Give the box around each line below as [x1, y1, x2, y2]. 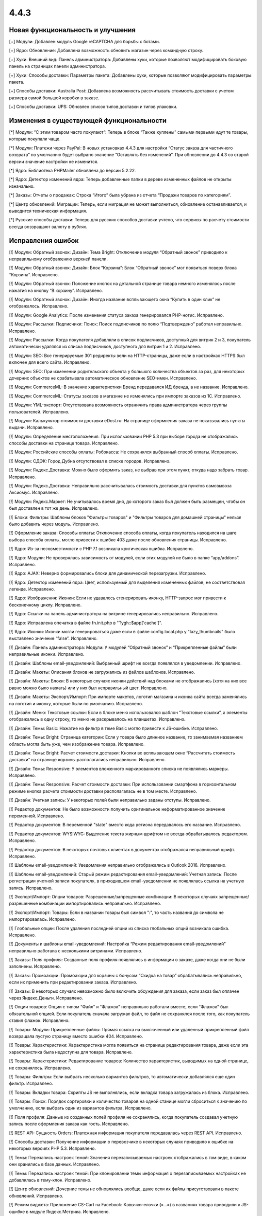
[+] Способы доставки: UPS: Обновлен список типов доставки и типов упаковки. [9, 104, 178, 109]
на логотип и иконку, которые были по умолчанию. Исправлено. [9, 700, 143, 706]
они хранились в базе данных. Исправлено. [9, 1162, 100, 1167]
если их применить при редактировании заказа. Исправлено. [9, 979, 138, 985]
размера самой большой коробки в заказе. [9, 95, 99, 101]
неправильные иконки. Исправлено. [9, 651, 85, 657]
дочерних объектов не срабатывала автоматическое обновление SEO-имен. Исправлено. [9, 375, 197, 381]
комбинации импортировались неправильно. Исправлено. [39, 900, 161, 907]
